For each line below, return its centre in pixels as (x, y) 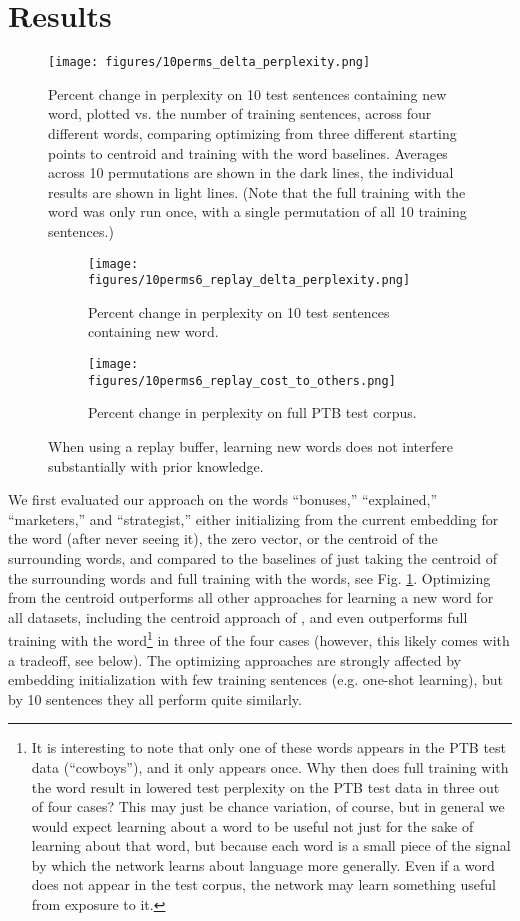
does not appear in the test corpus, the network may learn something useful (263, 884)
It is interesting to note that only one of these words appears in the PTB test (269, 747)
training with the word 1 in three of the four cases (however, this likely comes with (259, 638)
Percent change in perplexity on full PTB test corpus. (252, 412)
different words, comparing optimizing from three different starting (252, 132)
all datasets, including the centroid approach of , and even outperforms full (238, 616)
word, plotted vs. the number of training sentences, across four (240, 113)
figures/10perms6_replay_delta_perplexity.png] (249, 280)
